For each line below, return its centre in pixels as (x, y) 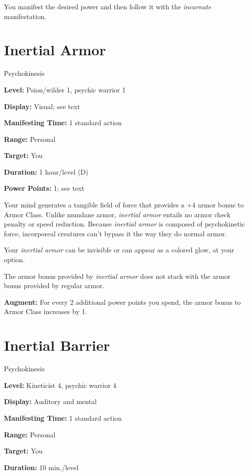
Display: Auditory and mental (50, 401)
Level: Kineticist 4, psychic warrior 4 (60, 385)
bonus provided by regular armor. (54, 285)
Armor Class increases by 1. (46, 311)
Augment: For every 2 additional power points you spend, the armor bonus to (123, 302)
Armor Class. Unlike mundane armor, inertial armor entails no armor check (117, 214)
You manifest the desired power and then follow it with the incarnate (108, 6)
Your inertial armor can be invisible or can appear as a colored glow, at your (119, 250)
